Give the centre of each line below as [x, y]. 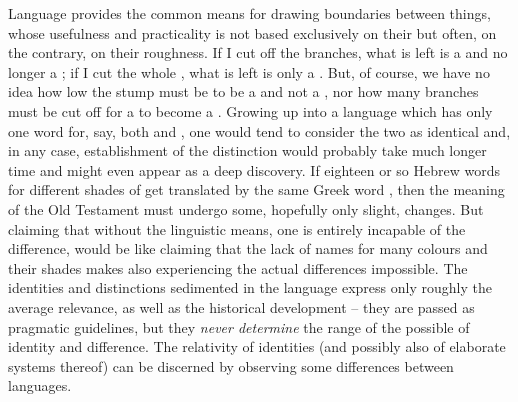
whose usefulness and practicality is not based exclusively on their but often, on [252, 32]
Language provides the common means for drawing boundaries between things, [249, 13]
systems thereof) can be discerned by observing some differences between [231, 365]
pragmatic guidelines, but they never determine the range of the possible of [239, 326]
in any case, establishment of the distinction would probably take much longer [247, 150]
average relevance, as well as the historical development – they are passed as [241, 306]
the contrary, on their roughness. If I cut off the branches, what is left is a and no [258, 52]
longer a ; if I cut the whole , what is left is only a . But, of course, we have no [249, 71]
